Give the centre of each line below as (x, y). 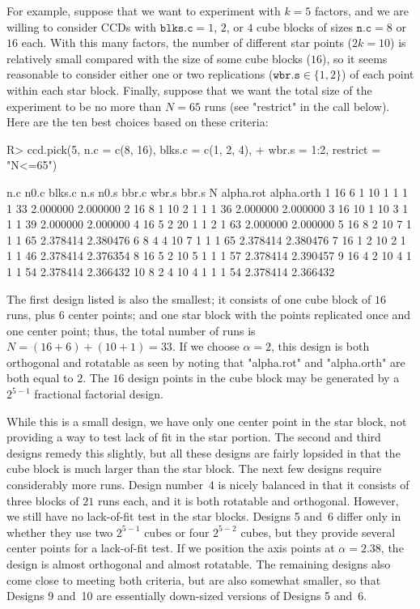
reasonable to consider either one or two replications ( (140, 74)
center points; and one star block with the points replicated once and (240, 315)
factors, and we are (362, 11)
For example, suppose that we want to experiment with (144, 11)
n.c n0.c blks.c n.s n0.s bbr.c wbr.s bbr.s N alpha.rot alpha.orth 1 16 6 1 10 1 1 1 (208, 192)
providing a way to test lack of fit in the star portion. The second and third (194, 437)
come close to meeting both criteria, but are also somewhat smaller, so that (194, 579)
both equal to (40, 378)
